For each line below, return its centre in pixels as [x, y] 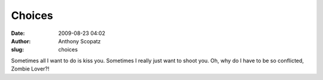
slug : [17, 50]
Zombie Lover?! [30, 69]
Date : [18, 33]
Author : [21, 41]
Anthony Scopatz [80, 41]
